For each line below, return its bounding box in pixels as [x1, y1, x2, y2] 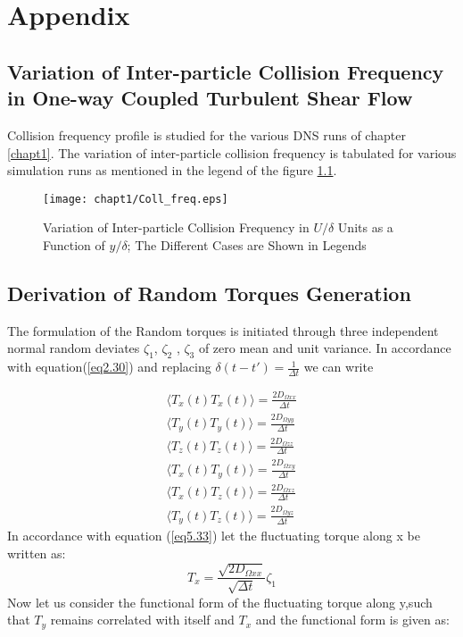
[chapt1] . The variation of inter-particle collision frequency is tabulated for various [7, 143, 457, 162]
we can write [303, 357, 374, 376]
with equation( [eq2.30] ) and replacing [7, 357, 211, 376]
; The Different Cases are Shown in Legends [127, 236, 367, 254]
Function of [43, 236, 105, 254]
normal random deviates [7, 339, 140, 357]
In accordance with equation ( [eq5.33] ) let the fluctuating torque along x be [7, 526, 420, 545]
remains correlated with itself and [50, 610, 235, 629]
